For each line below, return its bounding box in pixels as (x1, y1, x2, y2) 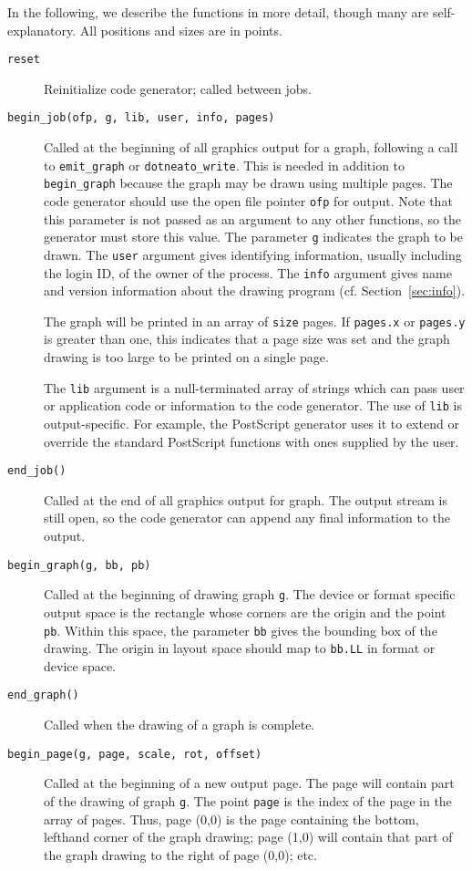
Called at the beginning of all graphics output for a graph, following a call (44, 138, 458, 157)
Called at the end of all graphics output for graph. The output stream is (44, 490, 447, 509)
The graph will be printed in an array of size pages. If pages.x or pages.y (44, 311, 466, 330)
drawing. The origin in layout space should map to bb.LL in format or (44, 638, 436, 658)
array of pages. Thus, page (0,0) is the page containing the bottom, (44, 809, 419, 828)
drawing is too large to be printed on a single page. (44, 347, 329, 367)
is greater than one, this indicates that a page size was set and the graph (44, 329, 450, 348)
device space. (44, 656, 117, 675)
